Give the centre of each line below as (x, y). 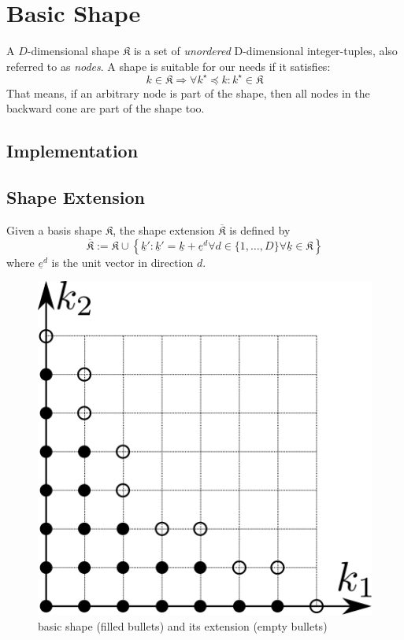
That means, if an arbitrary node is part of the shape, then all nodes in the (188, 92)
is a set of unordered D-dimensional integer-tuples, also (265, 51)
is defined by (260, 229)
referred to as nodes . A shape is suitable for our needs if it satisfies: (169, 66)
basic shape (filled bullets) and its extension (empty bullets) (183, 625)
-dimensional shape (73, 51)
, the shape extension (164, 229)
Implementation (72, 151)
